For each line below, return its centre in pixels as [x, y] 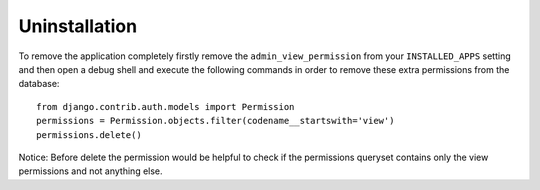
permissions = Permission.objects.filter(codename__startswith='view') [215, 121]
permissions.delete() [89, 134]
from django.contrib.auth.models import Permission [165, 106]
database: [39, 84]
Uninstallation [78, 26]
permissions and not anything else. [91, 171]
